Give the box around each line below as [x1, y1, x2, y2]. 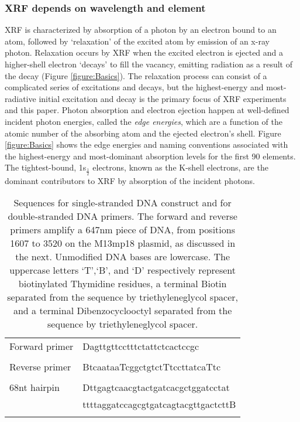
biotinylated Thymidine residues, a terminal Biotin [18, 277, 227, 291]
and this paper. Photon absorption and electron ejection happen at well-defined [5, 104, 289, 116]
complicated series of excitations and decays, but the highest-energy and [5, 81, 264, 93]
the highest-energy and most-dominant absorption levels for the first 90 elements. [5, 149, 296, 162]
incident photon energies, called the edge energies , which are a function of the [5, 115, 282, 127]
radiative [5, 92, 36, 104]
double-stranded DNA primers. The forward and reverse [8, 209, 237, 223]
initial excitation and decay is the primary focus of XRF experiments [39, 92, 287, 104]
